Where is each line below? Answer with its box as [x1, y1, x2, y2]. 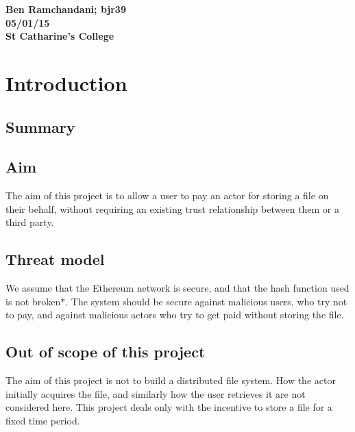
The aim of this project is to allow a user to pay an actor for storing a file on [5, 188, 329, 203]
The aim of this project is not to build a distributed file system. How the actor [5, 373, 336, 387]
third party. [5, 215, 54, 229]
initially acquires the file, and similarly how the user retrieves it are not [5, 386, 306, 401]
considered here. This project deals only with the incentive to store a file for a [5, 400, 332, 414]
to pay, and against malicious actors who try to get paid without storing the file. [5, 307, 344, 322]
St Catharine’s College [5, 29, 114, 43]
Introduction [5, 68, 127, 97]
